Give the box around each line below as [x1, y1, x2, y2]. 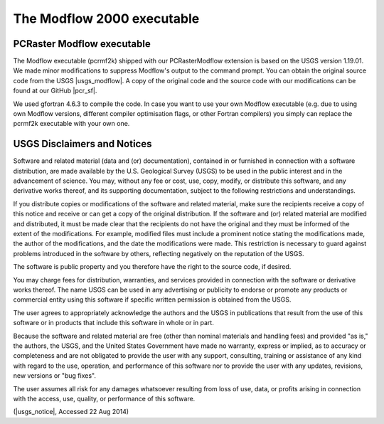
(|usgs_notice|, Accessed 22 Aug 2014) [13, 408, 129, 416]
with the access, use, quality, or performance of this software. [13, 394, 196, 403]
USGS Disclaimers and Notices [13, 138, 152, 150]
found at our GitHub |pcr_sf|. [13, 86, 97, 95]
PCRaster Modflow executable [13, 38, 151, 50]
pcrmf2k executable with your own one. [13, 120, 130, 128]
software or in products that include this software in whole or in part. [13, 319, 215, 327]
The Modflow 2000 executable [13, 11, 200, 26]
